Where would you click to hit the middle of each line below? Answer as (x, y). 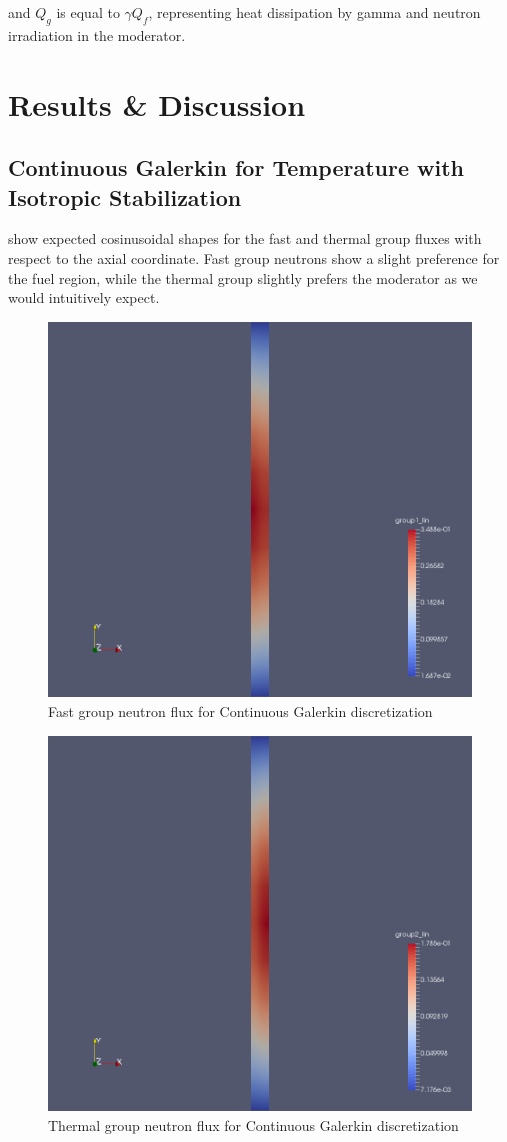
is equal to (88, 12)
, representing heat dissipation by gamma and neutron (314, 12)
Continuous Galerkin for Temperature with (236, 167)
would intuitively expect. (84, 297)
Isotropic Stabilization (125, 196)
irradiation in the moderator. (97, 34)
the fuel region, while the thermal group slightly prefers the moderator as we (243, 277)
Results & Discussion (157, 103)
